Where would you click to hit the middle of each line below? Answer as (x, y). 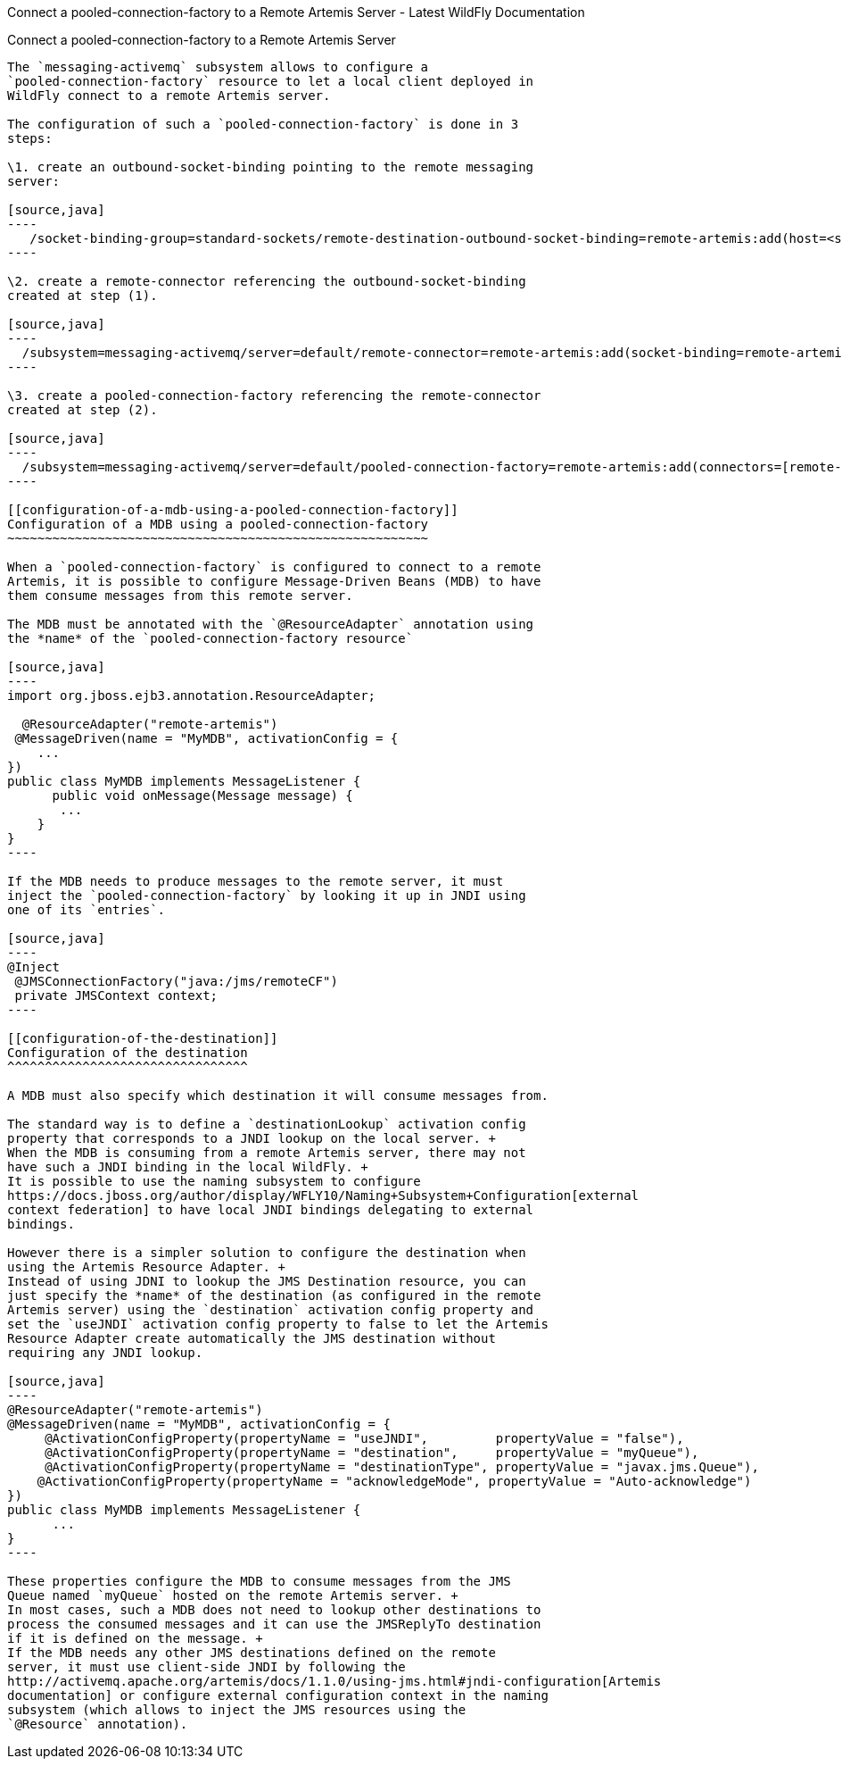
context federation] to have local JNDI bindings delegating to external (271, 1210)
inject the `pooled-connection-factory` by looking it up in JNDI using (267, 895)
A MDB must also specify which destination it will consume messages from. (278, 1095)
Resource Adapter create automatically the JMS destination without (252, 1338)
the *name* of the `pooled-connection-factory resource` (210, 638)
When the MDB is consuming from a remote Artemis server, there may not (267, 1153)
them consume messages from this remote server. (180, 596)
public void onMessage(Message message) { (202, 796)
